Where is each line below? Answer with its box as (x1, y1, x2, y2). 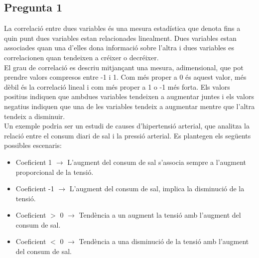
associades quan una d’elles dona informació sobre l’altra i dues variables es (4, 42, 234, 53)
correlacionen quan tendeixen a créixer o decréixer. (4, 52, 159, 62)
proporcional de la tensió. (15, 166, 94, 177)
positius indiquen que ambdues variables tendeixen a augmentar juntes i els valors (4, 91, 254, 102)
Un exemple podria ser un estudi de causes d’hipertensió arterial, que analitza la (4, 121, 250, 131)
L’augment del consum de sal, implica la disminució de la (69, 183, 245, 194)
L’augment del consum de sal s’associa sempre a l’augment (67, 156, 246, 167)
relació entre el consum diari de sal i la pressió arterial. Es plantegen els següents (4, 130, 251, 140)
